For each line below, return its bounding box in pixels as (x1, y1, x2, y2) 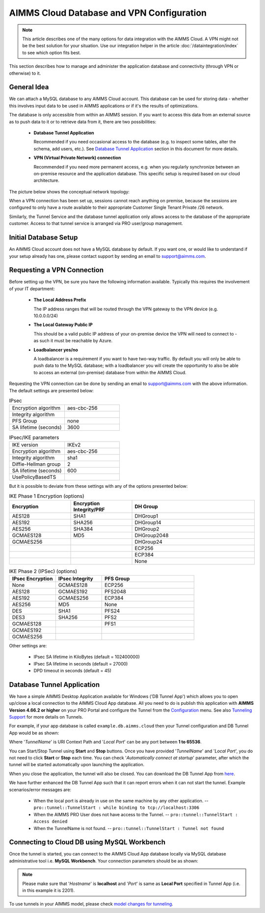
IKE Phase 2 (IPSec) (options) (9, 568, 78, 575)
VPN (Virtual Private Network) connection (33, 155, 121, 161)
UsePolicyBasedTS (12, 473, 56, 480)
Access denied (33, 819, 68, 825)
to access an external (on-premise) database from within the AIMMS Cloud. (33, 369, 186, 375)
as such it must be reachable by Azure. (33, 338, 113, 344)
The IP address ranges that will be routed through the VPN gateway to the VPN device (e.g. (33, 306, 218, 312)
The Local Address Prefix (33, 297, 86, 303)
